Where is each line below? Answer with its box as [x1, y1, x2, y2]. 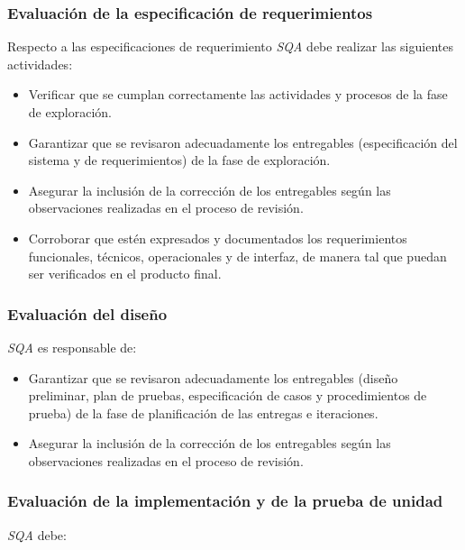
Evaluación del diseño [7, 302, 168, 325]
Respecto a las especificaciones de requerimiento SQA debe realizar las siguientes [7, 37, 453, 56]
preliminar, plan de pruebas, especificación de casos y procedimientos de [28, 386, 427, 405]
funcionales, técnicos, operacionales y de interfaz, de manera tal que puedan [28, 246, 447, 265]
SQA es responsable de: [7, 337, 137, 356]
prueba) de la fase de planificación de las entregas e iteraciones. [28, 403, 378, 422]
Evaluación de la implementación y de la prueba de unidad [7, 490, 443, 512]
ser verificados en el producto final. [28, 264, 222, 283]
